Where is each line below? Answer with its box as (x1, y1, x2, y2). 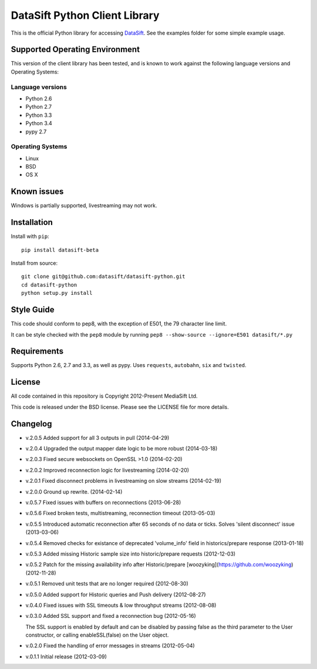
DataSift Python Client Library (11, 9, 160, 22)
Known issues (11, 187, 64, 197)
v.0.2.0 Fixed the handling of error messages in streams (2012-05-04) (25, 642, 195, 649)
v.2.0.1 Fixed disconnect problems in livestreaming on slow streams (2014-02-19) (25, 478, 222, 485)
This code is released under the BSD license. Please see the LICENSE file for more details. (11, 403, 229, 411)
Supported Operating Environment (11, 45, 140, 55)
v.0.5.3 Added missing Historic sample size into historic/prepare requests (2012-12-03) (25, 550, 236, 557)
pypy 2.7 (25, 128, 47, 135)
